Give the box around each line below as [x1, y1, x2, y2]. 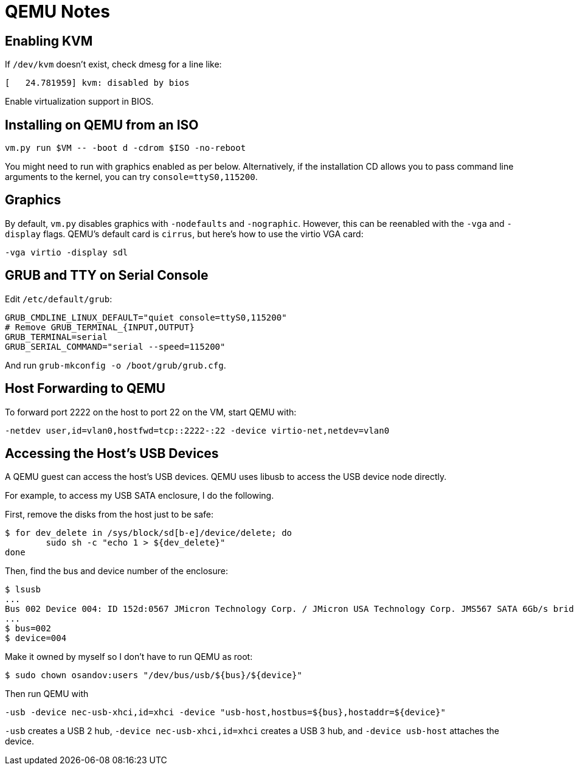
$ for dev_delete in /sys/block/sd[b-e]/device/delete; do [5, 528, 292, 538]
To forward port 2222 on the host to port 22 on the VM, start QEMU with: [5, 406, 297, 417]
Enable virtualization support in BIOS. [5, 96, 154, 107]
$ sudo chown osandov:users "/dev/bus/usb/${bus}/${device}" [5, 670, 302, 681]
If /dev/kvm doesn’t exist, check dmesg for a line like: [5, 59, 222, 70]
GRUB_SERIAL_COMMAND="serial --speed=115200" [5, 341, 226, 352]
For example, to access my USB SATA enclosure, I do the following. [5, 490, 274, 501]
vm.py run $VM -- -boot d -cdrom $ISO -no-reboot [5, 143, 246, 153]
